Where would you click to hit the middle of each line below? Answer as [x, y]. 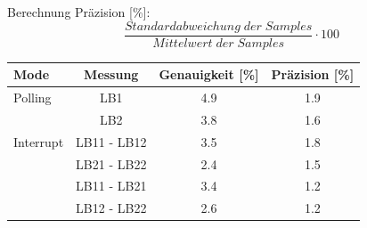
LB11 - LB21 [111, 186]
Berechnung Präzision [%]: [79, 12]
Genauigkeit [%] [209, 74]
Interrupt [39, 141]
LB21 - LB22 [111, 163]
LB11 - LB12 [111, 141]
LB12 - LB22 [111, 208]
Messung [111, 74]
